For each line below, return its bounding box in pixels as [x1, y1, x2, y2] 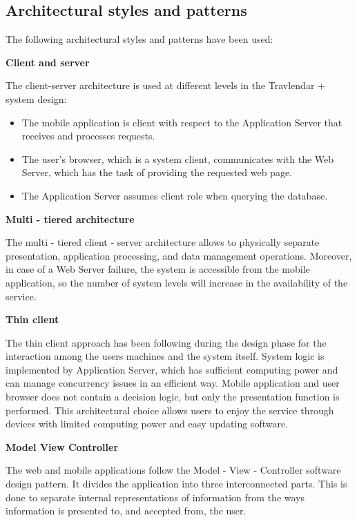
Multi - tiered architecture [6, 211, 135, 226]
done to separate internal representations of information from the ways [6, 490, 305, 504]
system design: [6, 91, 67, 106]
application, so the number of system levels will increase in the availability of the [6, 275, 348, 289]
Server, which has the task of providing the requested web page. [21, 165, 293, 180]
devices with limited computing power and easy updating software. [6, 416, 289, 431]
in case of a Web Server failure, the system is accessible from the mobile [6, 262, 310, 276]
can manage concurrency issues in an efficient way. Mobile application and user [6, 376, 340, 390]
